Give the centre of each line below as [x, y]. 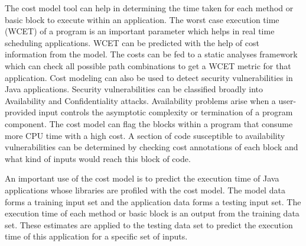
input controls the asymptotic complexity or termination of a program [166, 112]
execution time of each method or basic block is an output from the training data [152, 213]
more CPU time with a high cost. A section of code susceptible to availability [145, 135]
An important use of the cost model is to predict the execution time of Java [142, 178]
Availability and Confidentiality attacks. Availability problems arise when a [140, 100]
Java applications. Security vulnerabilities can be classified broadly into [134, 89]
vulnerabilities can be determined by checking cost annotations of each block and [152, 147]
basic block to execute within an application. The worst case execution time [142, 19]
